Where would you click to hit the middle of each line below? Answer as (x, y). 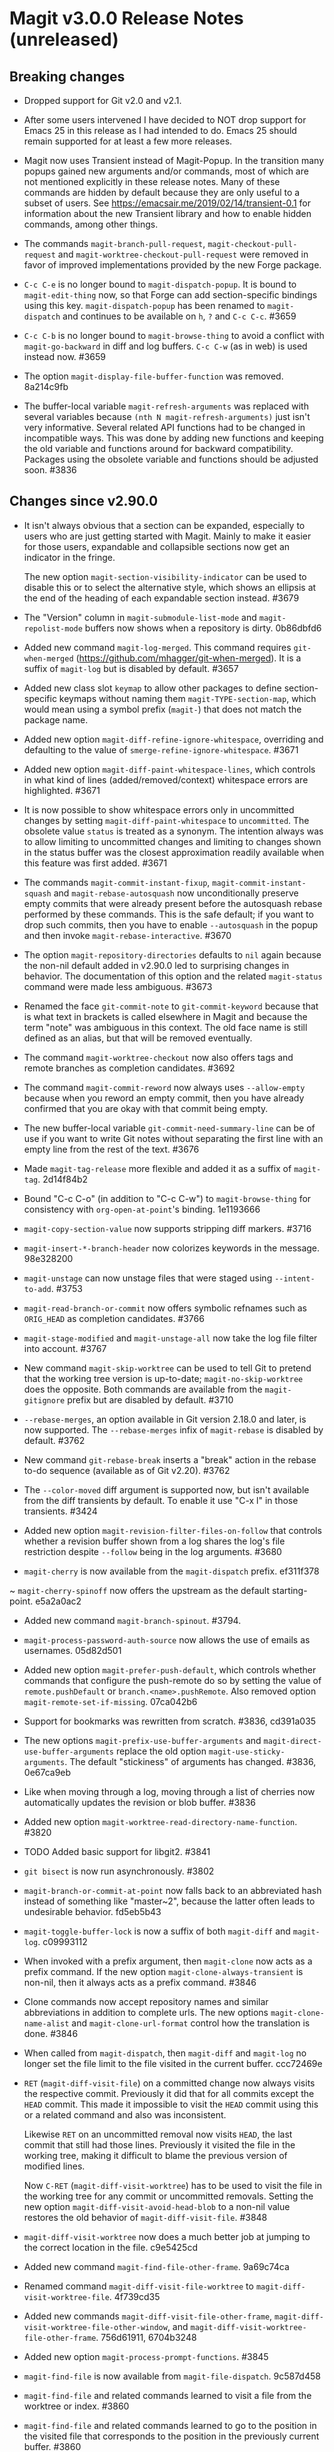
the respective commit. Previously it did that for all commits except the (169, 2093)
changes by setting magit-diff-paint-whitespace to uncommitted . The (166, 820)
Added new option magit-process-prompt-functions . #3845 (146, 2356)
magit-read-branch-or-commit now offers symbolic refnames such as (165, 1308)
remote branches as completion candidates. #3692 (129, 1068)
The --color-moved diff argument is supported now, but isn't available (166, 1489)
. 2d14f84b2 (63, 1179)
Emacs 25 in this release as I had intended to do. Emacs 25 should (160, 130)
